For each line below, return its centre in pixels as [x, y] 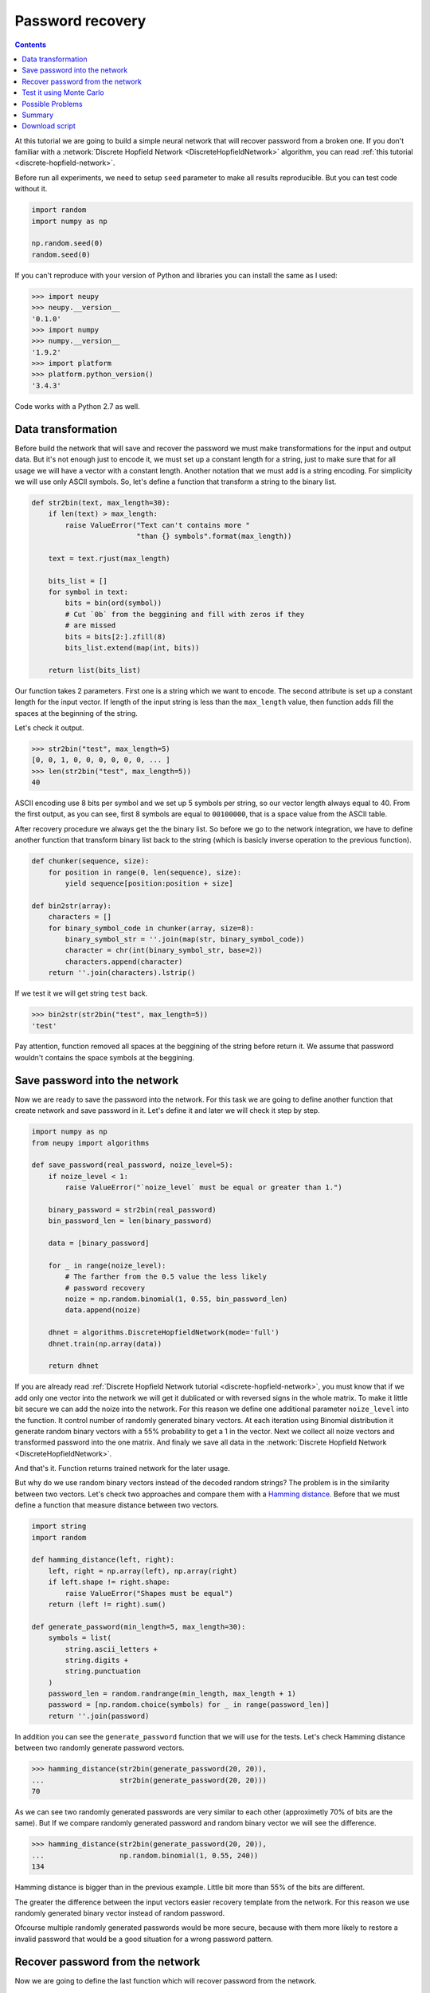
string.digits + [97, 1660]
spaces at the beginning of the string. [76, 713]
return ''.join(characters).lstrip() [122, 973]
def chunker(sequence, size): [90, 861]
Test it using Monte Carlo [63, 92]
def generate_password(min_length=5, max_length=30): [139, 1627]
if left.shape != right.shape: [109, 1582]
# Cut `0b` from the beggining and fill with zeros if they [185, 614]
